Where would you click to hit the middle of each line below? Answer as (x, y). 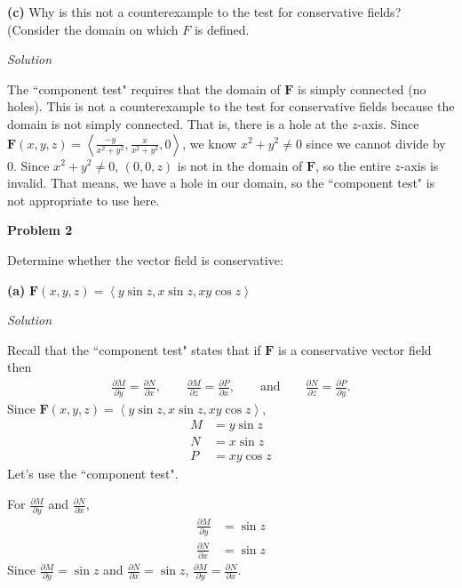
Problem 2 (40, 230)
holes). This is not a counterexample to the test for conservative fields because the (231, 106)
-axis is (419, 165)
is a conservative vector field (355, 349)
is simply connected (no (362, 89)
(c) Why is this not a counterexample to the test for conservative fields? (204, 12)
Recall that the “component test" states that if (134, 349)
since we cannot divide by (376, 143)
